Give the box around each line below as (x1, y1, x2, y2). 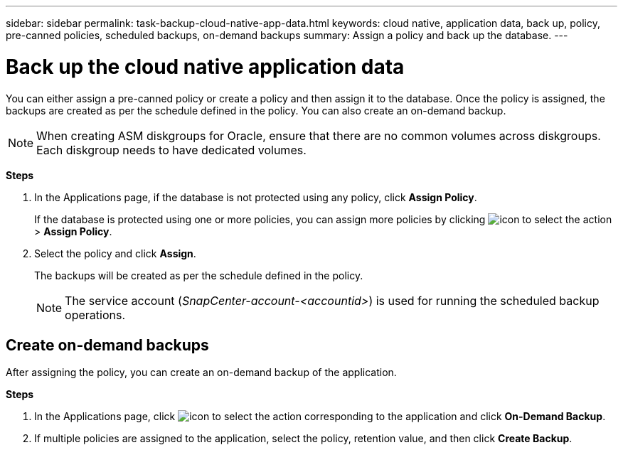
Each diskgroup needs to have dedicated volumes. (36, 142, 307, 157)
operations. (65, 307, 125, 322)
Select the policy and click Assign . (34, 247, 196, 259)
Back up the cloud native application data (6, 54, 405, 79)
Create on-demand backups (6, 336, 209, 354)
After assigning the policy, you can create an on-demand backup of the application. (6, 366, 397, 379)
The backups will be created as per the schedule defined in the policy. (34, 269, 363, 282)
